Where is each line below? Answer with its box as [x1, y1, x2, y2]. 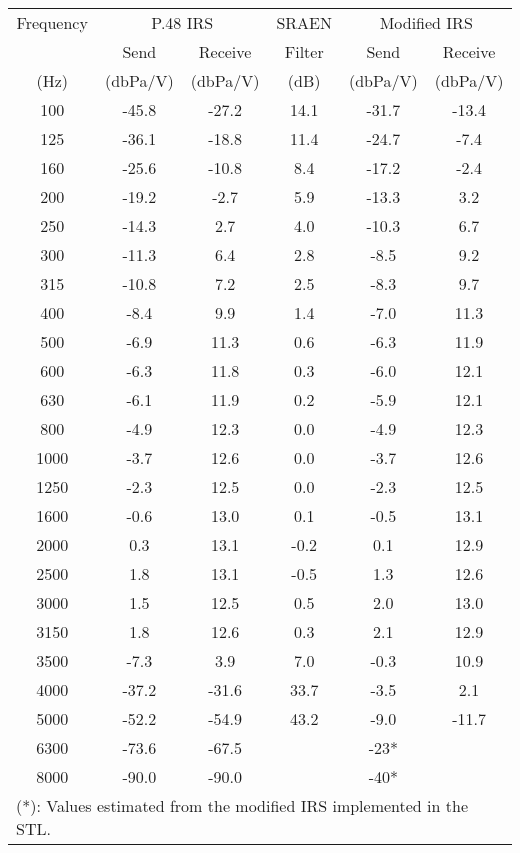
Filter [284, 40, 324, 63]
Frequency [16, 11, 88, 34]
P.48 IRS [151, 11, 214, 34]
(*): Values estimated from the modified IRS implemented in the [16, 794, 468, 817]
